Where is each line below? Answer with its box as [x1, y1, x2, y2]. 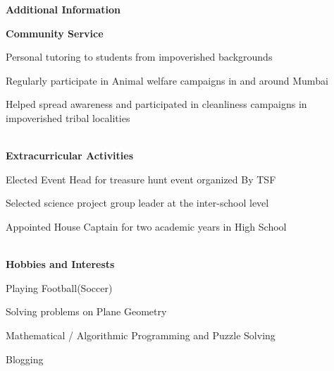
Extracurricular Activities [6, 148, 134, 163]
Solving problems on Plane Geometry [6, 304, 167, 319]
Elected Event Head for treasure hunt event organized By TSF [6, 171, 276, 186]
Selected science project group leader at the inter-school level [6, 195, 269, 210]
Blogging [6, 351, 44, 366]
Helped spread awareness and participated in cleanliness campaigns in [6, 97, 307, 111]
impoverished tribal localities [6, 110, 130, 125]
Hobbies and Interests [6, 257, 115, 272]
